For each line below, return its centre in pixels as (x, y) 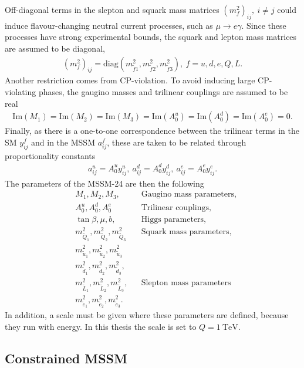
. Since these (264, 25)
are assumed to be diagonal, (55, 48)
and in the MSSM (63, 142)
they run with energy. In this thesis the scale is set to (101, 326)
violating (21, 92)
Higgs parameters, (174, 219)
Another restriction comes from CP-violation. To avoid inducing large (130, 80)
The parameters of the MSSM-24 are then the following (104, 183)
